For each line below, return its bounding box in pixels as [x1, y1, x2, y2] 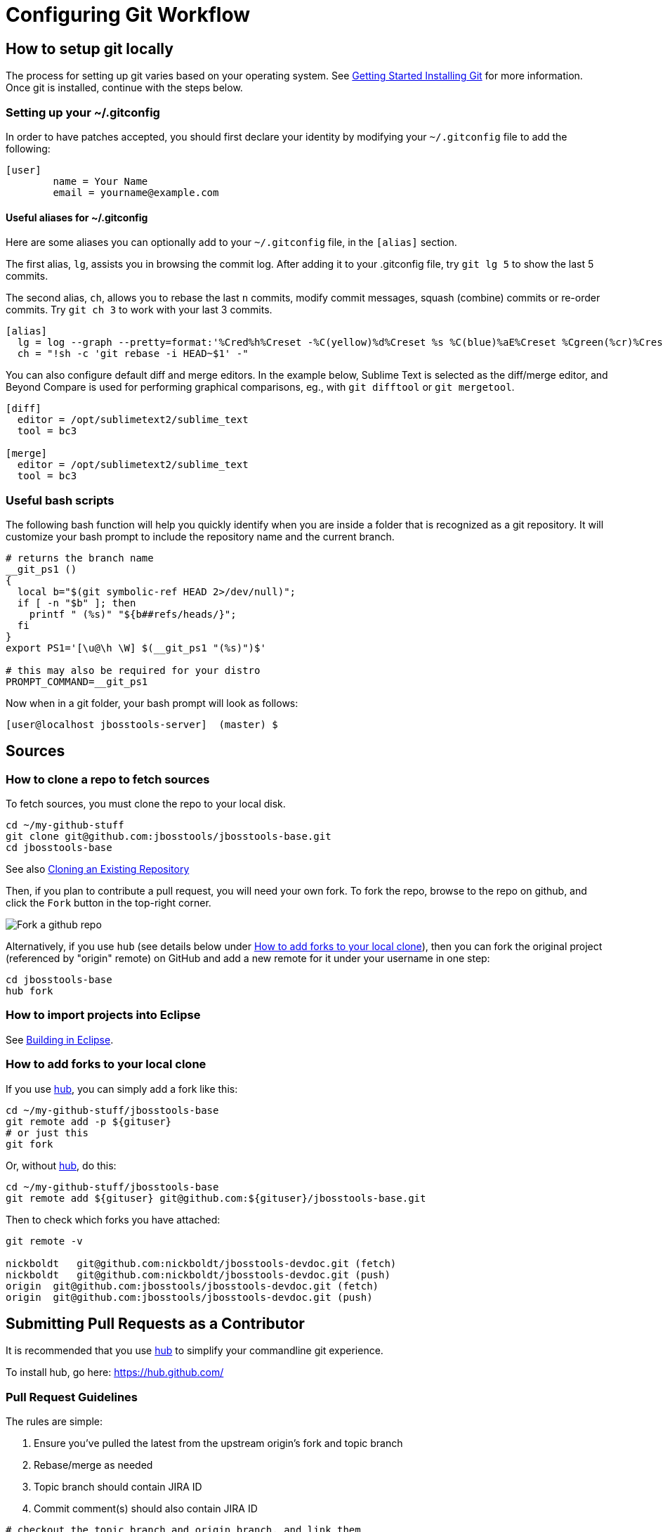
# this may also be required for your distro [6, 664, 261, 676]
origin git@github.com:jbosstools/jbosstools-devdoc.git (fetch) [6, 1280, 379, 1292]
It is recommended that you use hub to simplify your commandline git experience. [6, 1344, 383, 1357]
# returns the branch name [6, 552, 154, 564]
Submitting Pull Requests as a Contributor [6, 1315, 305, 1333]
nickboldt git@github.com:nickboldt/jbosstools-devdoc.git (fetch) [6, 1257, 397, 1269]
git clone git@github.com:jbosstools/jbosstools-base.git [6, 831, 331, 843]
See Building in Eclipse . [6, 1033, 114, 1046]
